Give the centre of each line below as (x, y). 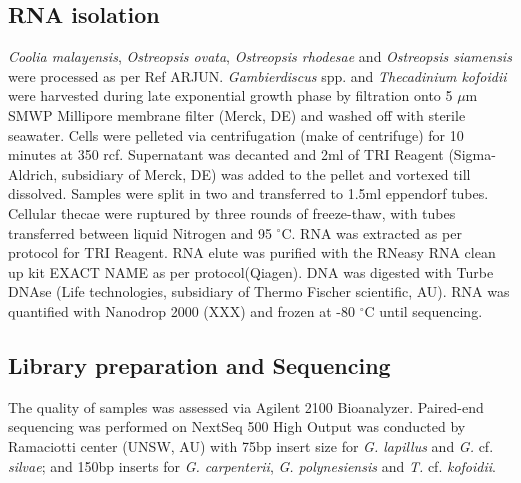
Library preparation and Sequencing (199, 364)
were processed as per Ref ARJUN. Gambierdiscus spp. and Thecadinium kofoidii (257, 75)
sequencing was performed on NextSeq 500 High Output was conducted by (237, 426)
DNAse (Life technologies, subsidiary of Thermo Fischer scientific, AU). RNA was (259, 291)
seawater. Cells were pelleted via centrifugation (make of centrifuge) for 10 (236, 134)
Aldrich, (33, 173)
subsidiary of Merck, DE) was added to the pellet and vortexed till (266, 173)
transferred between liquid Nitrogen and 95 (140, 232)
